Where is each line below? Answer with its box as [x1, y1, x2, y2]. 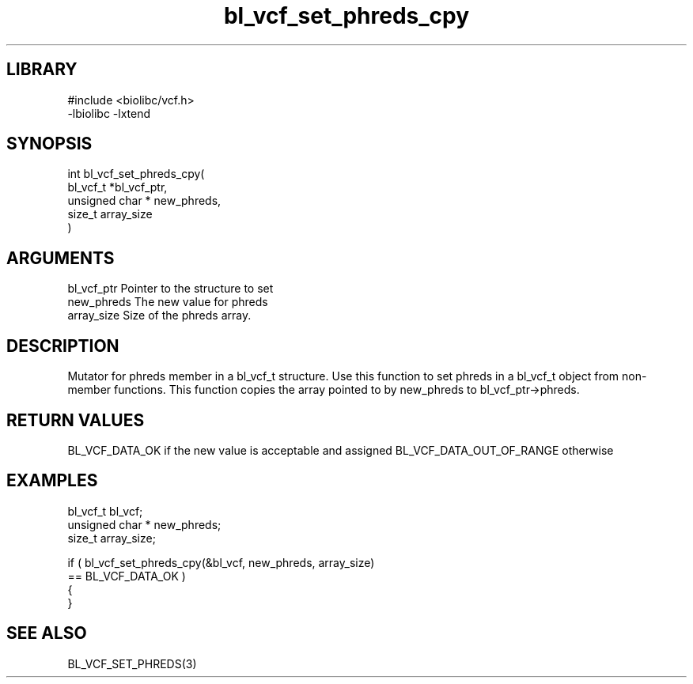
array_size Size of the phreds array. [67, 308, 252, 323]
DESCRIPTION [6, 335, 119, 356]
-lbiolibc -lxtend [67, 106, 151, 120]
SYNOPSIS [6, 134, 93, 154]
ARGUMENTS [6, 248, 115, 268]
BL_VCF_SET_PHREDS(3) [67, 656, 197, 671]
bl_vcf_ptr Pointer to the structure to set [67, 282, 274, 296]
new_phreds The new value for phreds [67, 295, 268, 309]
